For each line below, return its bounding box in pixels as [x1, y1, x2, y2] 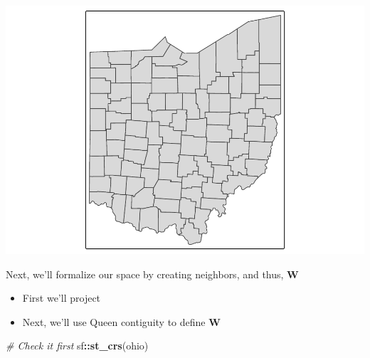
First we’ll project [22, 290, 101, 305]
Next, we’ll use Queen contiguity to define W [22, 314, 221, 329]
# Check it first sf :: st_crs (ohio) [6, 338, 149, 353]
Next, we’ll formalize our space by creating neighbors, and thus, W [6, 266, 299, 281]
